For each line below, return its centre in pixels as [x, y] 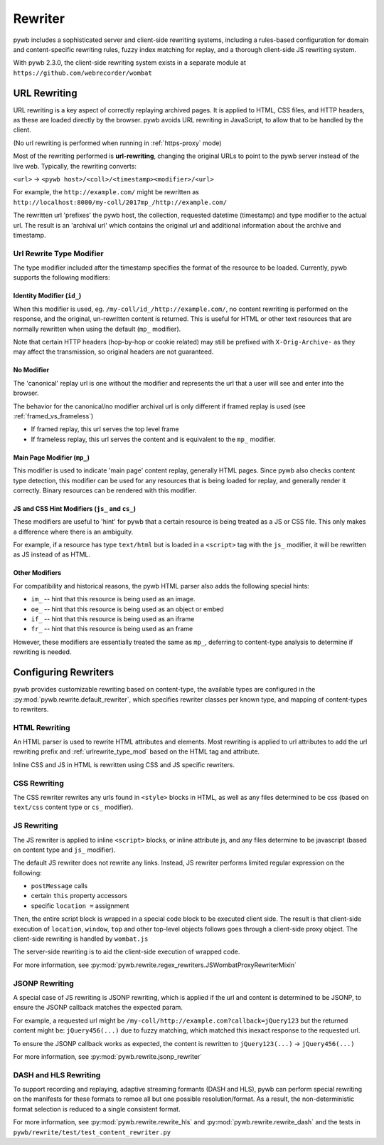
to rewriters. [31, 709]
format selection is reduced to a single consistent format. [97, 1109]
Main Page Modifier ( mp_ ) [52, 457]
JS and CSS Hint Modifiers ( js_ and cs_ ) [75, 508]
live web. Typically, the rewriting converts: [75, 166]
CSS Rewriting [38, 783]
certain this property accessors [79, 896]
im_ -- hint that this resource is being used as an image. [113, 599]
